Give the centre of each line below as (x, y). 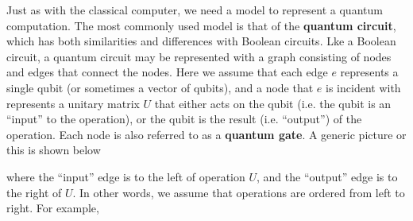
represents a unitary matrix (73, 103)
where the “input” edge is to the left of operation (126, 176)
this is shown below (54, 150)
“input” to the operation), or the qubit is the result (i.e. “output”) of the (184, 119)
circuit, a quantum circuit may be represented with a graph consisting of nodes (199, 56)
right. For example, (53, 208)
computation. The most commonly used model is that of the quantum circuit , (201, 25)
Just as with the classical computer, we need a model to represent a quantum (195, 10)
